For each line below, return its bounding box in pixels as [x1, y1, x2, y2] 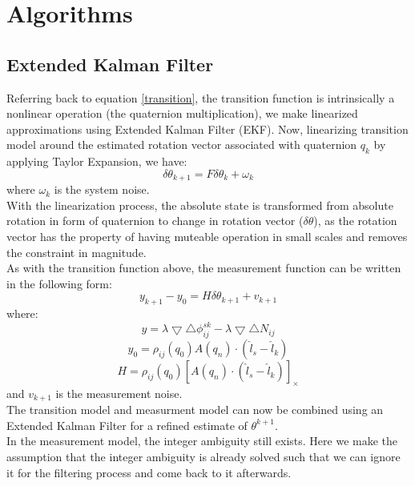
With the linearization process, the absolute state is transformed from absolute [6, 196, 393, 213]
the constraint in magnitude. [6, 243, 147, 260]
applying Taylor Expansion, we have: [6, 153, 187, 170]
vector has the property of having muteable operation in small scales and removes [6, 227, 408, 244]
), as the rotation [313, 212, 397, 229]
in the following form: [6, 275, 112, 291]
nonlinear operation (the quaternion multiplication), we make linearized [6, 105, 358, 122]
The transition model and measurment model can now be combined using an [6, 401, 384, 418]
